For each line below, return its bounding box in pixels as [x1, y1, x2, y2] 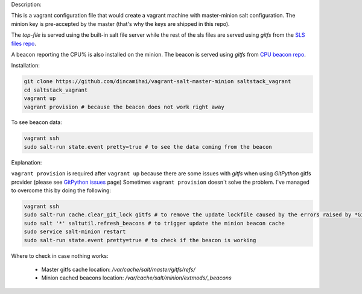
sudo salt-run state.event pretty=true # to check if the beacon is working [24, 237, 256, 243]
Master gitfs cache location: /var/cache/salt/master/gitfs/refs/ [41, 266, 195, 273]
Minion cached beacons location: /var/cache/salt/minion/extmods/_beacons [41, 274, 232, 281]
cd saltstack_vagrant [24, 86, 88, 93]
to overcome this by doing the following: [11, 187, 112, 194]
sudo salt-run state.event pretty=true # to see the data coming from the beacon [24, 143, 273, 150]
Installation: [11, 62, 40, 69]
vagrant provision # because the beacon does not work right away [24, 103, 224, 110]
